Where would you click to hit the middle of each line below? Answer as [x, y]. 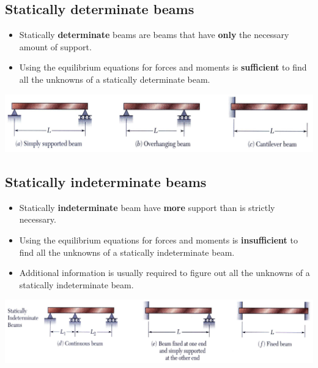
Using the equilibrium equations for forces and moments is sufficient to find [163, 67]
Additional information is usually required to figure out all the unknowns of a [165, 273]
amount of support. [55, 46]
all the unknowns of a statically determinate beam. [115, 79]
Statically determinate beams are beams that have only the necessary [154, 35]
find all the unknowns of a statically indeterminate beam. [127, 252]
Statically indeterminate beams [106, 182]
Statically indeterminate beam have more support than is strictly [147, 207]
